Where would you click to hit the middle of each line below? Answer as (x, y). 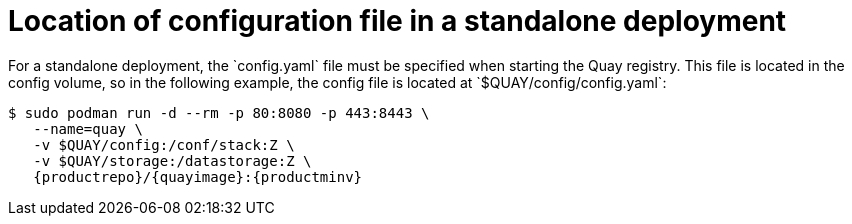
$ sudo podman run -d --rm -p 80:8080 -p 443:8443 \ (219, 112)
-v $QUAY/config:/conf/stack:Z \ (164, 144)
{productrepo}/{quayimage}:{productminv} (198, 176)
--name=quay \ (88, 128)
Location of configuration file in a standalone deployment (397, 21)
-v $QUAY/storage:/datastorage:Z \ (172, 160)
